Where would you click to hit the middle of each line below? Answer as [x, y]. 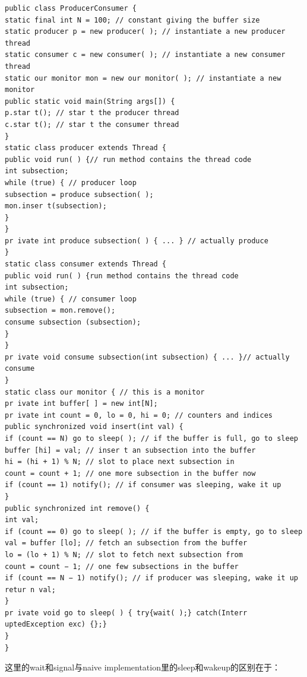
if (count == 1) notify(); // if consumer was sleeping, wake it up [143, 485]
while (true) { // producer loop [71, 182]
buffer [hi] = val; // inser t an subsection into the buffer [130, 450]
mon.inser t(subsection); [56, 206]
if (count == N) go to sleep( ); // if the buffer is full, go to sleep [151, 438]
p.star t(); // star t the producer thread [92, 113]
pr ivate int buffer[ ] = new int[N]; [81, 404]
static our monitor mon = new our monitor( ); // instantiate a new [143, 78]
